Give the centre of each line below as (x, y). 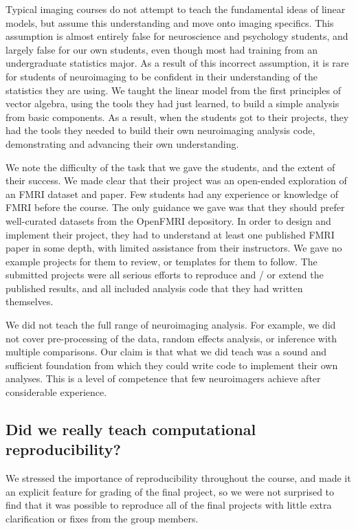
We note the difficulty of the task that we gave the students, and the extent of (170, 167)
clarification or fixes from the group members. (102, 518)
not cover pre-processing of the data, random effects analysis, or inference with (171, 338)
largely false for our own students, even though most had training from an (162, 49)
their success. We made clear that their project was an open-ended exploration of (176, 180)
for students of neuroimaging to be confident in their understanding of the (162, 76)
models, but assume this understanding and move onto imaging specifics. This (170, 22)
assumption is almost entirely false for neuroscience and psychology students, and (177, 36)
